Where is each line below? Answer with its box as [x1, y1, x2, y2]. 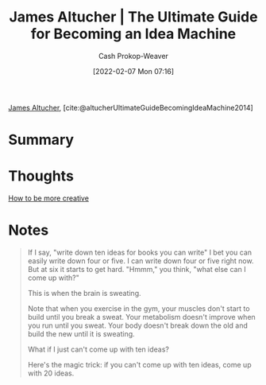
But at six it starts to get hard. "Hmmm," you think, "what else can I [27, 265, 246, 274]
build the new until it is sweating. [27, 329, 135, 338]
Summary [8, 131, 74, 149]
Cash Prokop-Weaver [98, 51, 169, 60]
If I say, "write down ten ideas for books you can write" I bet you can [27, 247, 253, 257]
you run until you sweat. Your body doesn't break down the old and [27, 321, 249, 330]
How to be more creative [8, 193, 90, 203]
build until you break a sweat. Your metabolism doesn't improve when [27, 313, 256, 321]
